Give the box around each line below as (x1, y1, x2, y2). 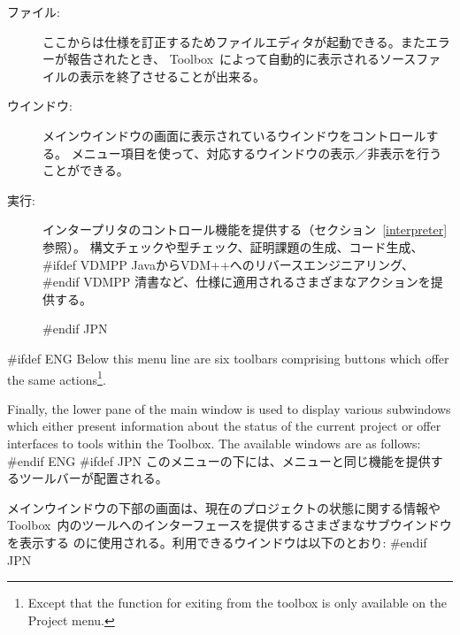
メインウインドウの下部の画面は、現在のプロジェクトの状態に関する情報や (7, 498, 441, 516)
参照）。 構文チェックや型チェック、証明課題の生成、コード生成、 (42, 237, 424, 256)
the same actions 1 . (7, 367, 106, 388)
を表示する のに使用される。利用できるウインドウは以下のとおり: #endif (7, 532, 427, 551)
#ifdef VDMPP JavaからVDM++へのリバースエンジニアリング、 (42, 255, 415, 273)
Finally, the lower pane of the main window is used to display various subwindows (7, 399, 451, 417)
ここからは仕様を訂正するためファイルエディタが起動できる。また (42, 32, 425, 50)
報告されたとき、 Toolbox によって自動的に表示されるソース (66, 50, 417, 68)
